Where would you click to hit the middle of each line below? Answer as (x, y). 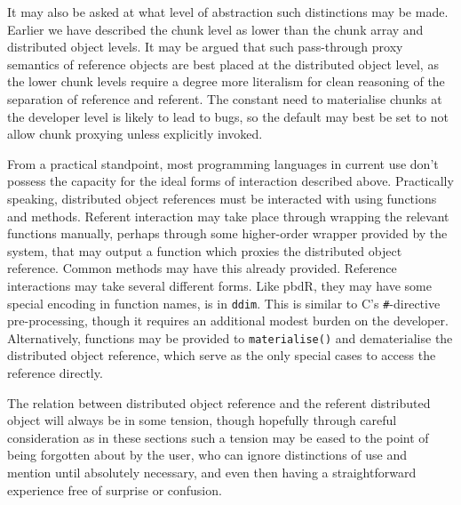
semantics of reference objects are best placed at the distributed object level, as (223, 64)
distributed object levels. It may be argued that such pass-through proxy (205, 47)
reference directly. (55, 373)
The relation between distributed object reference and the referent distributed (219, 402)
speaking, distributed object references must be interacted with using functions (222, 198)
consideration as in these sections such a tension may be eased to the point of (218, 437)
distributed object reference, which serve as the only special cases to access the (222, 355)
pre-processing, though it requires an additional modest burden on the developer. (228, 321)
